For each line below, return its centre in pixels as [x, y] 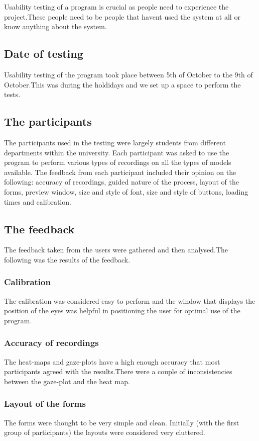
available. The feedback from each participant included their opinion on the [120, 172]
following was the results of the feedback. [67, 259]
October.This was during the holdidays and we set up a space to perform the [122, 84]
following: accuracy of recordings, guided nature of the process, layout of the [121, 182]
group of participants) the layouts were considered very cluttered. [105, 432]
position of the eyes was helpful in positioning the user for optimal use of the [122, 311]
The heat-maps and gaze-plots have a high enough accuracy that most [112, 361]
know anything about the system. [55, 26]
